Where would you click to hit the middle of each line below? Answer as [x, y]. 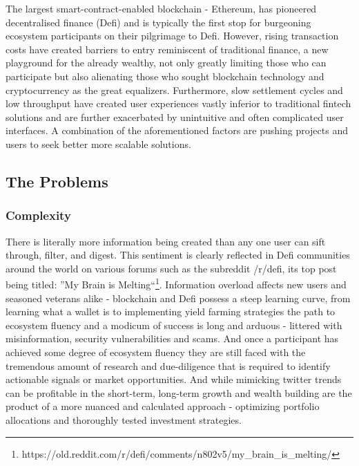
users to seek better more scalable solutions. [98, 143]
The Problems [57, 181]
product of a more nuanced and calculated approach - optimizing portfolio [163, 406]
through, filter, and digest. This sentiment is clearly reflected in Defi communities [178, 255]
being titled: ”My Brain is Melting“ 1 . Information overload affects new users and [176, 283]
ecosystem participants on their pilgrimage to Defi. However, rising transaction [172, 36]
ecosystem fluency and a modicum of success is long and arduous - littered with [174, 325]
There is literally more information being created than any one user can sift [166, 241]
